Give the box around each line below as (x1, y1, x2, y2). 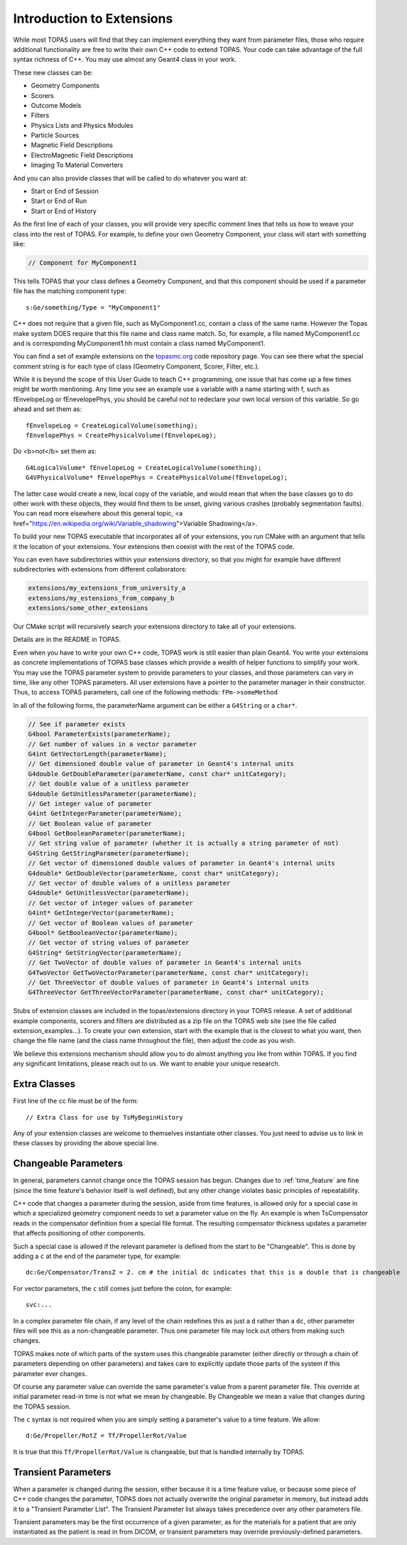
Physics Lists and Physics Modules (31, 121, 134, 129)
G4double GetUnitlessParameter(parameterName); (28, 790, 197, 798)
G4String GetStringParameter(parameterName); (28, 849, 190, 857)
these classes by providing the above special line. (13, 1139, 159, 1147)
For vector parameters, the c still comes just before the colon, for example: (13, 1284, 232, 1292)
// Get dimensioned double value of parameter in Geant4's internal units (28, 760, 295, 768)
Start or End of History (31, 207, 97, 215)
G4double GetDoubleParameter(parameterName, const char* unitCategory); (28, 770, 287, 777)
